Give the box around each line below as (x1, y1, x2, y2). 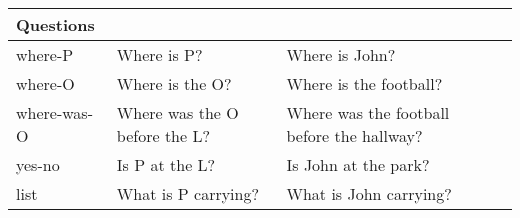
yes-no (16, 153, 60, 176)
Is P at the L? (116, 153, 216, 176)
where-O (16, 72, 75, 95)
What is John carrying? (286, 182, 452, 205)
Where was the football (286, 101, 450, 124)
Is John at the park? (286, 153, 430, 176)
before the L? (116, 124, 210, 147)
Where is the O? (116, 72, 232, 95)
